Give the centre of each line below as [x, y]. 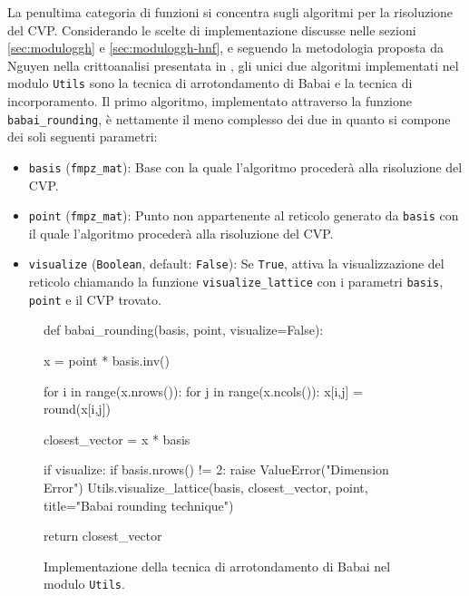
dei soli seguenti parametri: [83, 137]
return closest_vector [103, 536]
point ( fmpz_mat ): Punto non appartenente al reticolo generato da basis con [244, 215]
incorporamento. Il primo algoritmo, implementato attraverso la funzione [210, 101]
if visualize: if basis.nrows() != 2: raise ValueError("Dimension [216, 469]
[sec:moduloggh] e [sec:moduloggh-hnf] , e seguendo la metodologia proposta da [226, 48]
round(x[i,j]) [77, 409]
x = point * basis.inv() [107, 360]
